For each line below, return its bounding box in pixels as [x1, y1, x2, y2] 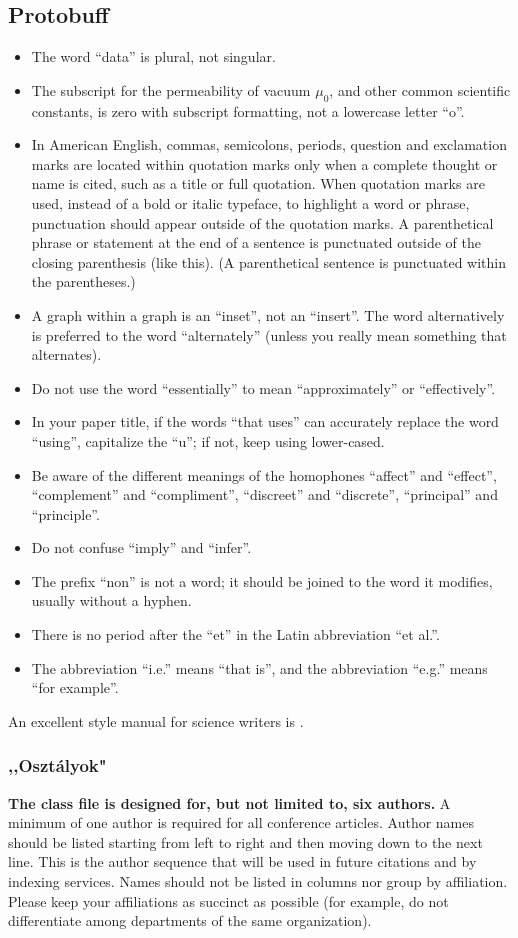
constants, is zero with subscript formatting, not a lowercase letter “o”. [31, 100, 465, 121]
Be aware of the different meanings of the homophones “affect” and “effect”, [31, 464, 497, 485]
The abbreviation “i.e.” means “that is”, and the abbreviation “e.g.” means [31, 657, 488, 678]
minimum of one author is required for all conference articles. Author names [8, 812, 475, 833]
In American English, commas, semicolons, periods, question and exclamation [31, 134, 507, 155]
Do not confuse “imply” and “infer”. [31, 537, 252, 558]
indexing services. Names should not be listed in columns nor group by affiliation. [8, 871, 508, 892]
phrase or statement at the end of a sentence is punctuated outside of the [31, 232, 481, 253]
